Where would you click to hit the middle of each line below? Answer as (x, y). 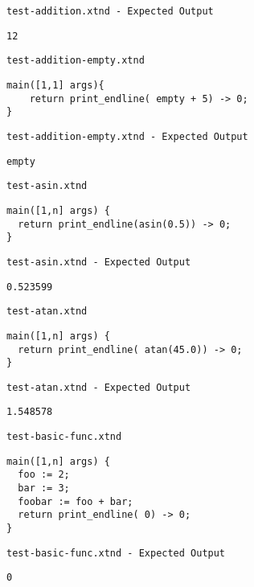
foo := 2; (44, 475)
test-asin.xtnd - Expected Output (99, 262)
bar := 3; (44, 488)
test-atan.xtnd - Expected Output (99, 387)
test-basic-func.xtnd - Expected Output (116, 553)
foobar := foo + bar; (76, 501)
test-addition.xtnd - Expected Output (110, 11)
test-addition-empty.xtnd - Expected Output (127, 136)
